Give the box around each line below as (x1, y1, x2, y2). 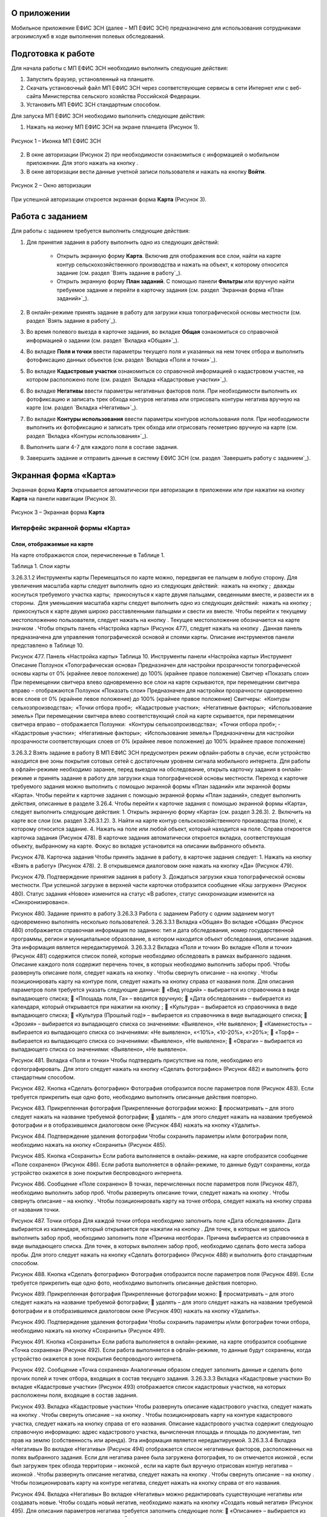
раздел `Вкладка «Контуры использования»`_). (26, 432, 148, 439)
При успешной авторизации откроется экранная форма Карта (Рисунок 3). (11, 195, 207, 203)
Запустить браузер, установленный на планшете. (26, 76, 154, 83)
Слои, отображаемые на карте (11, 540, 94, 547)
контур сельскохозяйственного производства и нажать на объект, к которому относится (56, 261, 288, 268)
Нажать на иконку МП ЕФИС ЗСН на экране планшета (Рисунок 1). (26, 123, 200, 130)
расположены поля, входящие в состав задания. (11, 1391, 138, 1399)
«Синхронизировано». (11, 899, 70, 906)
